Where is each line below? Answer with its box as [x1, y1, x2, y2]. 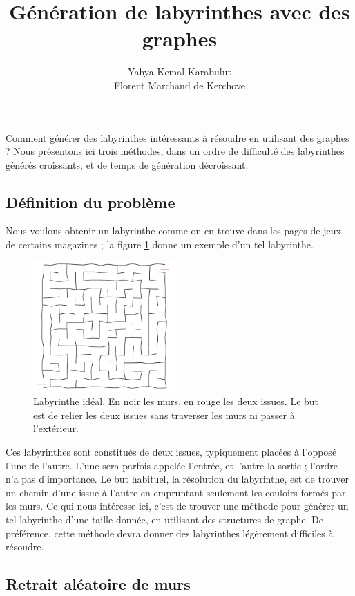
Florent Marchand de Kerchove [113, 77, 246, 92]
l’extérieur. [33, 421, 79, 436]
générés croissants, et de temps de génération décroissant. [6, 157, 249, 171]
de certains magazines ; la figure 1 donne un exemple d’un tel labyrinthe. [6, 237, 314, 252]
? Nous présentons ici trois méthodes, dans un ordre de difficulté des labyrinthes [6, 144, 345, 158]
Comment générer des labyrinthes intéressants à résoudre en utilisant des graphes [6, 130, 349, 145]
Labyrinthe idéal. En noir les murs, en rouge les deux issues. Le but [33, 394, 319, 409]
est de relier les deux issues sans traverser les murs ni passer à [33, 407, 295, 422]
